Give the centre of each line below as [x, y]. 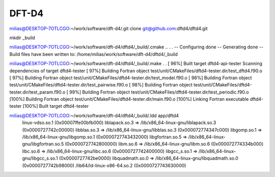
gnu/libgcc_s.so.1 [40, 158]
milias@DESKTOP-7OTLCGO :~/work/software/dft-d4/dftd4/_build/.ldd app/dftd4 [94, 115]
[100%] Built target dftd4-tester [56, 106]
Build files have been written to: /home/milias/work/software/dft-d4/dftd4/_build [94, 54]
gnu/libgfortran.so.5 [43, 144]
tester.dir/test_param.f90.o [37, 92]
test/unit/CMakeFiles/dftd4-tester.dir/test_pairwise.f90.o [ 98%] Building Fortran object [101, 85]
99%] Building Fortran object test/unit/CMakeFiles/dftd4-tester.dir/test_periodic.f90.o [159, 92]
